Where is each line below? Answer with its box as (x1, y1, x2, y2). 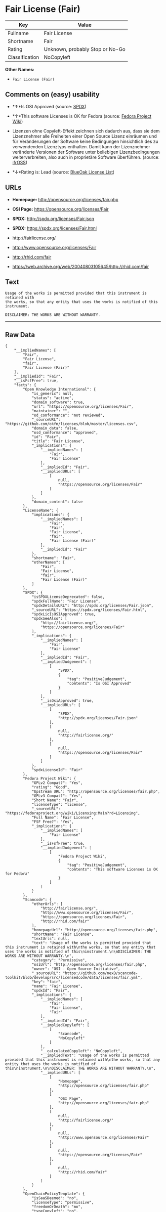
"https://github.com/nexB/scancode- (62, 971, 138, 976)
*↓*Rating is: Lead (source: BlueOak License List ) (12, 169, 115, 175)
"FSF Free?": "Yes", (31, 820, 74, 824)
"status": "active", (31, 395, 74, 401)
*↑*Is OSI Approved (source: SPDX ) (12, 103, 86, 109)
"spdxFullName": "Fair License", (31, 599, 100, 604)
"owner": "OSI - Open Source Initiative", (31, 966, 121, 972)
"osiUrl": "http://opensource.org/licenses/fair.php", (31, 962, 147, 967)
